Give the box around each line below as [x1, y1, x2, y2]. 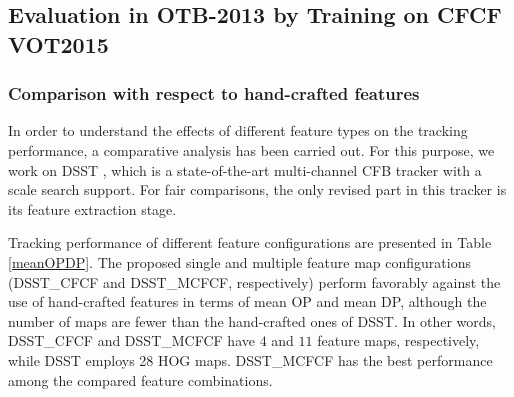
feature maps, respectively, [317, 330, 480, 351]
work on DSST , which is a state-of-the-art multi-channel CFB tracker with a [8, 159, 482, 180]
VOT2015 [8, 28, 109, 59]
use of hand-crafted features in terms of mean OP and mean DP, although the [8, 291, 487, 312]
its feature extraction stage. [8, 198, 177, 219]
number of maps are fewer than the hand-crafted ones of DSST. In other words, [8, 310, 496, 331]
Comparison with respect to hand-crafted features [8, 81, 420, 106]
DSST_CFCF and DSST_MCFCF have [8, 330, 255, 351]
